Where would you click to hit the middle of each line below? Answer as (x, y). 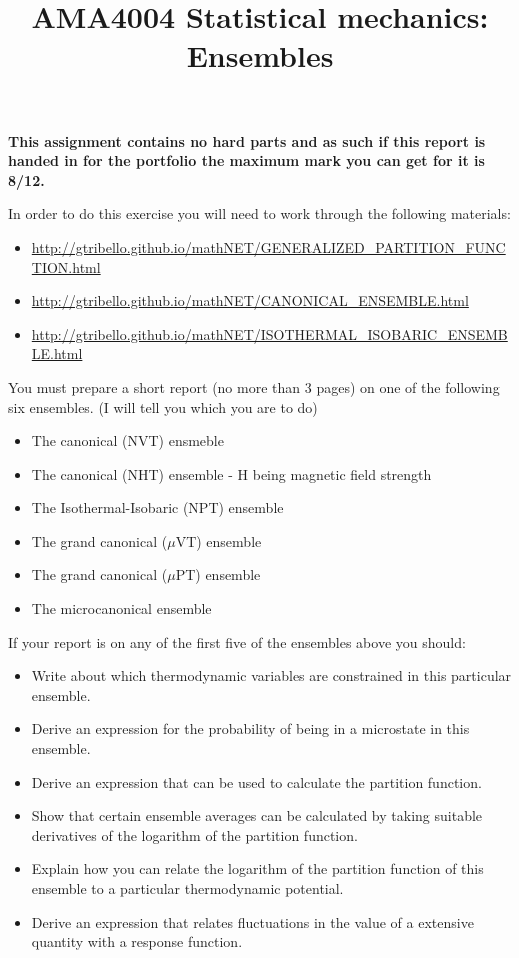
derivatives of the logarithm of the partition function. (194, 834)
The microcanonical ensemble (121, 608)
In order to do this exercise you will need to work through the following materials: (259, 213)
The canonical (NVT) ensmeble (127, 440)
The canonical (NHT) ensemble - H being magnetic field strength (231, 473)
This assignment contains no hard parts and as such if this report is (247, 140)
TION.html (66, 266)
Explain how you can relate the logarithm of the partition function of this (257, 868)
